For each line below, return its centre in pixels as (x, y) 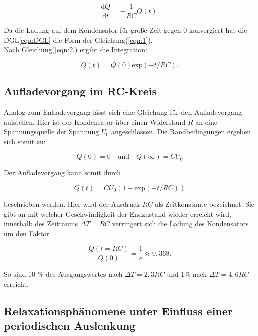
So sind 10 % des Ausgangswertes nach (63, 274)
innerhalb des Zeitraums (41, 224)
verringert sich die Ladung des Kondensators (180, 224)
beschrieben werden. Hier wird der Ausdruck (72, 204)
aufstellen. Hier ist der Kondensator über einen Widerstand (95, 122)
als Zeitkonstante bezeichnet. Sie (205, 204)
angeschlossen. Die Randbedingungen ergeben (181, 132)
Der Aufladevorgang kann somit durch (63, 173)
